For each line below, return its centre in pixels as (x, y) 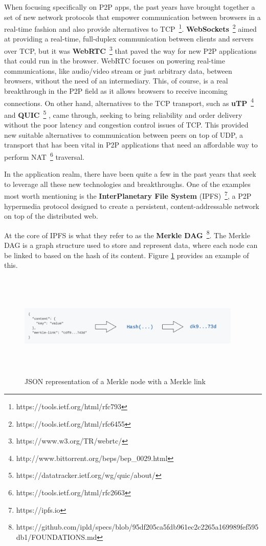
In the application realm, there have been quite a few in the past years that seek (130, 174)
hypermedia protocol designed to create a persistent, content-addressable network (132, 206)
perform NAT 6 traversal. (44, 156)
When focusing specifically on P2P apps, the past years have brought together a (130, 7)
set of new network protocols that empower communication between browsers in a (132, 17)
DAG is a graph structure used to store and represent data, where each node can (131, 245)
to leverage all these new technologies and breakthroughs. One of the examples (127, 184)
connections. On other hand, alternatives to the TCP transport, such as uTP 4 (129, 102)
